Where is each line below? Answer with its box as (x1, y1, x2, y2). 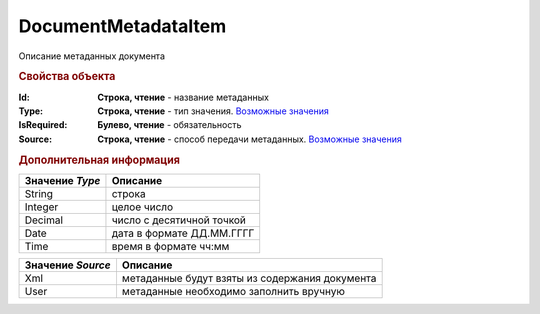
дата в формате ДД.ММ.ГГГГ (111, 226, 255, 240)
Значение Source (24, 258, 111, 272)
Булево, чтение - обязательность (97, 119, 242, 131)
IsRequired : (18, 119, 68, 131)
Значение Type (24, 173, 101, 187)
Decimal (24, 213, 64, 227)
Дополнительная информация (18, 153, 180, 167)
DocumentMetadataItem (18, 15, 227, 37)
